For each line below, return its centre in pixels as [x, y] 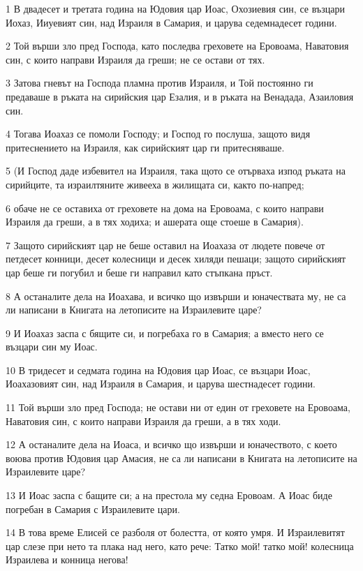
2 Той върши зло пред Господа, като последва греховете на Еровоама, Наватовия [177, 46]
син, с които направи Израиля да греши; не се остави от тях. [135, 59]
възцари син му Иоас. [52, 347]
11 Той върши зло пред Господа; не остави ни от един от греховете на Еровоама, [178, 407]
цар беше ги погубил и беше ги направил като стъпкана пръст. [139, 272]
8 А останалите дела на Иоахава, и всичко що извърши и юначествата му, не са [176, 296]
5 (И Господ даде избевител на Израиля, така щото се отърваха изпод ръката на [176, 171]
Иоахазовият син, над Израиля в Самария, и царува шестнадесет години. [161, 384]
